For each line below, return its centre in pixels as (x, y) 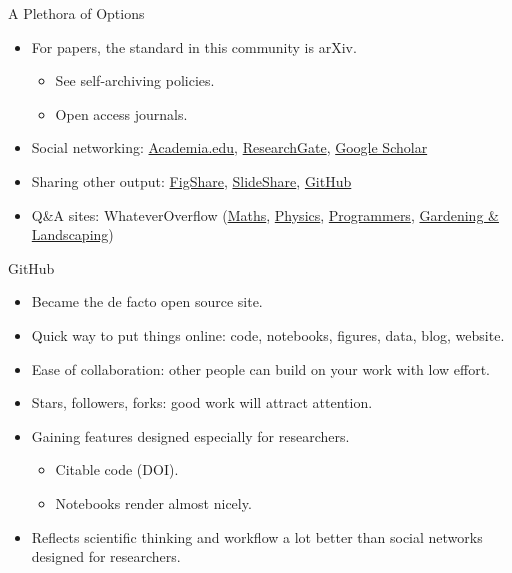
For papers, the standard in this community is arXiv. (194, 46)
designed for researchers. (106, 556)
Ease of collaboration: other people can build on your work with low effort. (261, 368)
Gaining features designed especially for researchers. (190, 435)
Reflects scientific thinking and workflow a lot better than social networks (257, 536)
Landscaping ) (72, 234)
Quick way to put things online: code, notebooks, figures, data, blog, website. (268, 334)
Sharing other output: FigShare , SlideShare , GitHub (191, 180)
